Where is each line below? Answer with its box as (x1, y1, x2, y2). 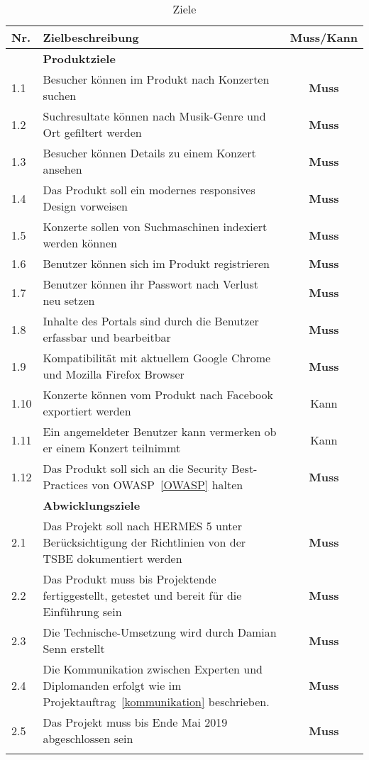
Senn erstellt (43, 640, 105, 656)
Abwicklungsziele (43, 497, 141, 513)
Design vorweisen (43, 198, 128, 214)
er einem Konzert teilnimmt (43, 440, 181, 456)
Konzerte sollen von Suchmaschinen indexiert (43, 218, 268, 235)
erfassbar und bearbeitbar (43, 329, 171, 345)
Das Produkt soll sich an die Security (43, 460, 228, 476)
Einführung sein (43, 603, 122, 620)
